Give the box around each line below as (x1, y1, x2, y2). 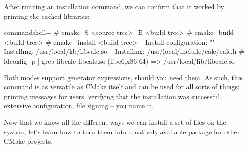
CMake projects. (4, 136, 53, 146)
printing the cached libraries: (4, 11, 89, 21)
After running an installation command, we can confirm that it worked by (4, 1, 224, 11)
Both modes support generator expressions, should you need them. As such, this (4, 72, 243, 82)
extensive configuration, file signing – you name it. (4, 100, 154, 111)
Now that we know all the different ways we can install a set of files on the (4, 116, 226, 127)
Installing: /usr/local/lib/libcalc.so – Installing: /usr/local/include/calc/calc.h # (4, 46, 245, 56)
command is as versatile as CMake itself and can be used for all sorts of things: (4, 82, 240, 92)
